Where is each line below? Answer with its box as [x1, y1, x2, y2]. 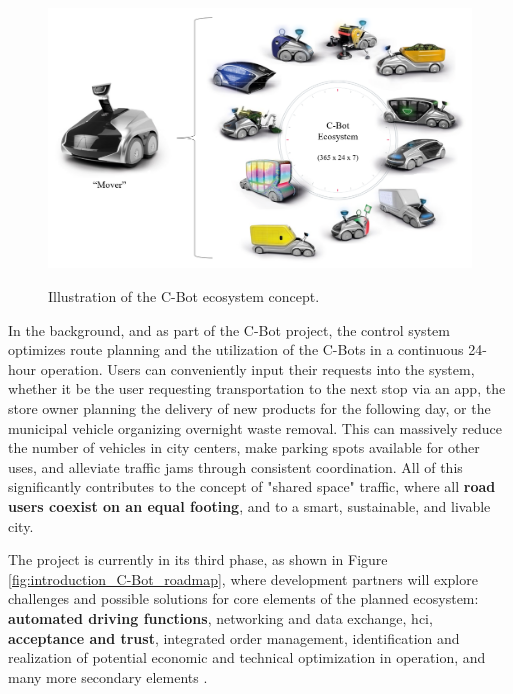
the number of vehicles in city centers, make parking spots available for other [8, 437, 480, 458]
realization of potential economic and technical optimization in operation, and [8, 647, 486, 668]
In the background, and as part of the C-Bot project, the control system [8, 319, 450, 340]
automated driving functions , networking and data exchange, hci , [8, 607, 433, 628]
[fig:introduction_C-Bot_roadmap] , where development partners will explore [8, 568, 478, 589]
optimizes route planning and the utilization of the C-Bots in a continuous [8, 339, 464, 360]
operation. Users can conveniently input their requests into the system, [40, 358, 475, 379]
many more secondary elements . [8, 666, 208, 687]
